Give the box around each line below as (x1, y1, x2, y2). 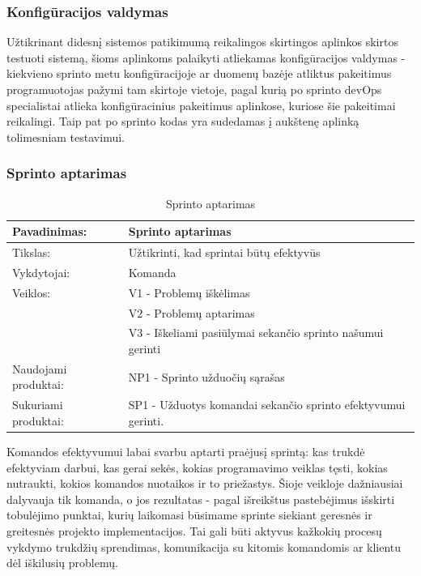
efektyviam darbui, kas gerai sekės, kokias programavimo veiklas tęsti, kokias (6, 459, 388, 476)
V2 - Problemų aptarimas (128, 304, 255, 321)
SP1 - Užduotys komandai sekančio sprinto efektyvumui (128, 396, 406, 413)
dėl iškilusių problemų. (6, 554, 118, 571)
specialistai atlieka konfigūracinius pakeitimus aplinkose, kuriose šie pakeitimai (6, 96, 396, 113)
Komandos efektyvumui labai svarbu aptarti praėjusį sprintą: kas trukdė (6, 442, 365, 459)
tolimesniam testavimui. (6, 128, 125, 145)
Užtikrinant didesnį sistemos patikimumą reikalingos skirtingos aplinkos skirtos (6, 33, 398, 50)
